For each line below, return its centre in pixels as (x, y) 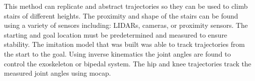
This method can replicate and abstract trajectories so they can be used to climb (126, 6)
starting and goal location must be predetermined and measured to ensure (116, 34)
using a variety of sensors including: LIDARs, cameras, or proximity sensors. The (126, 25)
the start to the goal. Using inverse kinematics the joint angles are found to (117, 53)
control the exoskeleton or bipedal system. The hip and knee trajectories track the (128, 63)
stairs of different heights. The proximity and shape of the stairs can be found (121, 15)
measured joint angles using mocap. (57, 73)
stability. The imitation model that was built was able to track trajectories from (125, 44)
